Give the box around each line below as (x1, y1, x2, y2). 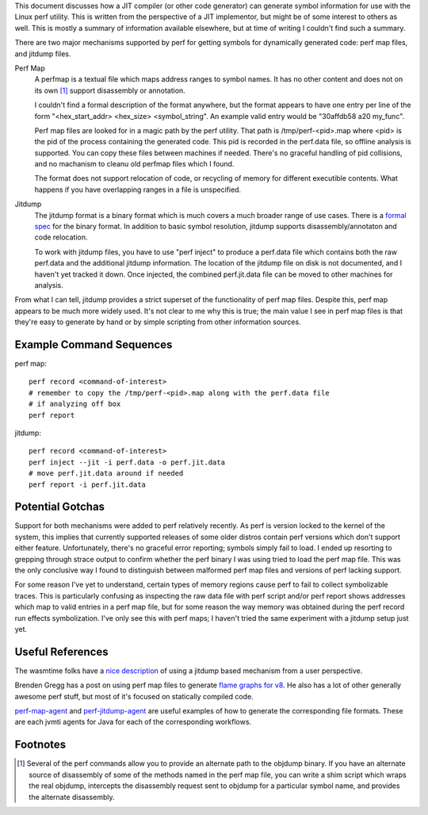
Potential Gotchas (14, 500, 105, 514)
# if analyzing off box (29, 400, 121, 408)
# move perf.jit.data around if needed (29, 469, 184, 478)
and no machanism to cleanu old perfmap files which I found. (34, 159, 235, 169)
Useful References (14, 645, 109, 658)
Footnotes (14, 738, 67, 752)
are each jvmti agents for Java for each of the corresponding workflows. (14, 717, 252, 727)
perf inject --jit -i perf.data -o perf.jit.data (29, 457, 226, 467)
